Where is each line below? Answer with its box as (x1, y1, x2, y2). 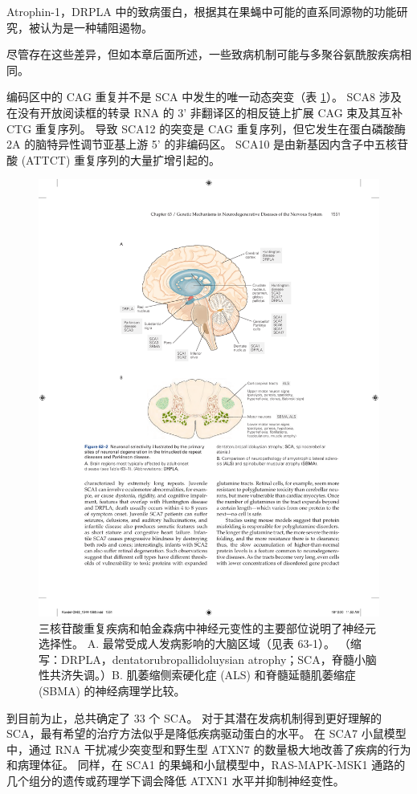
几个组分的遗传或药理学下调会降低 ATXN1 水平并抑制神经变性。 (6, 772, 345, 789)
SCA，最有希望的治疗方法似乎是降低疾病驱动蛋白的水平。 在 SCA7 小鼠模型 (6, 725, 407, 742)
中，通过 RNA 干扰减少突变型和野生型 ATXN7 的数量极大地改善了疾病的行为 (6, 740, 411, 757)
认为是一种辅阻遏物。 (39, 18, 153, 35)
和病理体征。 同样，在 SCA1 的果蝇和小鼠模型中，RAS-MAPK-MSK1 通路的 (6, 756, 406, 773)
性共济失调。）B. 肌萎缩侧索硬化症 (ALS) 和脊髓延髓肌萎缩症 (39, 666, 356, 683)
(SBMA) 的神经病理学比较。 (39, 682, 186, 699)
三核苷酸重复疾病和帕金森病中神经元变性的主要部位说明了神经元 (39, 619, 376, 636)
